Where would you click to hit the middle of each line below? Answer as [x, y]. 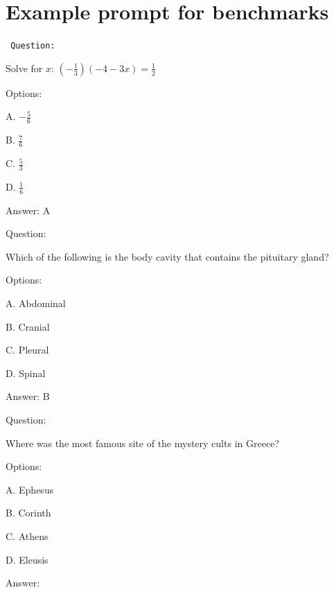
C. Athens [27, 536]
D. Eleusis [27, 559]
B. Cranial [28, 326]
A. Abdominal [36, 303]
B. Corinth [28, 513]
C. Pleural [27, 350]
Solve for [24, 68]
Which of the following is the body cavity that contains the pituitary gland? [167, 256]
